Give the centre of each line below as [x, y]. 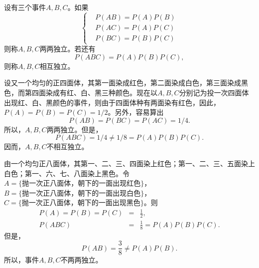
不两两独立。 [81, 260]
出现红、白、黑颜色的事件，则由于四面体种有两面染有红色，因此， [112, 102]
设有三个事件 [25, 7]
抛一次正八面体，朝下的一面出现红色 [81, 184]
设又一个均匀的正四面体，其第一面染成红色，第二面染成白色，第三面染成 [123, 83]
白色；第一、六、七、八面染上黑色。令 [67, 173]
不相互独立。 [67, 146]
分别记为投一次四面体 [214, 92]
